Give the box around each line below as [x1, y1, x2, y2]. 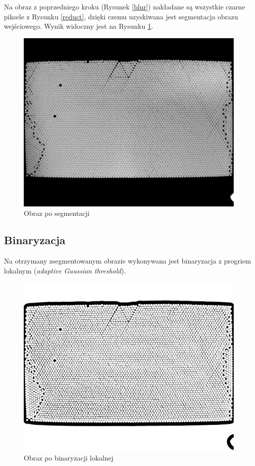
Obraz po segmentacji [24, 208, 90, 218]
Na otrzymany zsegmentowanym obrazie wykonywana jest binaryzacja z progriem [4, 256, 251, 266]
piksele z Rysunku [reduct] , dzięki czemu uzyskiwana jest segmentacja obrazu [4, 11, 238, 21]
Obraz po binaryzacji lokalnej [24, 453, 113, 463]
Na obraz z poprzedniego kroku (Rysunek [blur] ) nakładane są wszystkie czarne [4, 1, 245, 11]
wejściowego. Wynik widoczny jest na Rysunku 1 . [4, 21, 153, 31]
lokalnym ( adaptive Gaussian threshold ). [4, 265, 126, 275]
